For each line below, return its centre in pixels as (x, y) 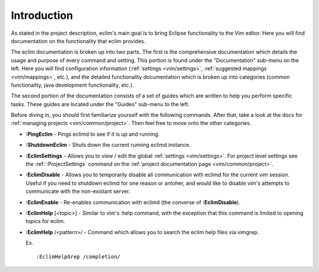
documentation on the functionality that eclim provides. (78, 41)
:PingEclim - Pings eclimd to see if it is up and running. (93, 134)
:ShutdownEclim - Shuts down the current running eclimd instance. (108, 145)
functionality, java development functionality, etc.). (72, 85)
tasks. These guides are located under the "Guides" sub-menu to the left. (100, 104)
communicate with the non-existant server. (78, 191)
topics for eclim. (45, 221)
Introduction (42, 15)
